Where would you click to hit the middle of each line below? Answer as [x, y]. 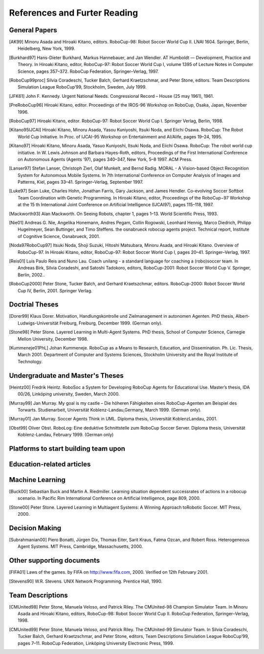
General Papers [33, 30]
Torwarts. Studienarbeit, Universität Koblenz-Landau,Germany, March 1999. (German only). [110, 410]
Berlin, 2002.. [31, 275]
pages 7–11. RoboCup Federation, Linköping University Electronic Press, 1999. [96, 643]
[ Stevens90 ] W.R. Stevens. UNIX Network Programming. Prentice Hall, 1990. [86, 581]
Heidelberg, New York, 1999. [46, 48]
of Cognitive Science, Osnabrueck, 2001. [59, 236]
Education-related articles [50, 464]
